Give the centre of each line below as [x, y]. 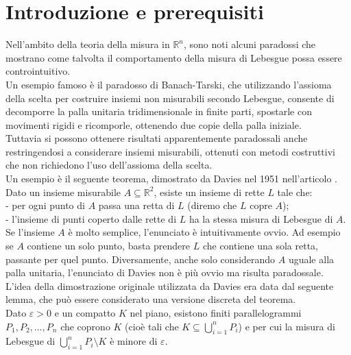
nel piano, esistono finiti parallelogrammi [216, 313]
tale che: [295, 192]
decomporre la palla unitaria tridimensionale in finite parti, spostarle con [159, 111]
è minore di [134, 341]
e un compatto [85, 313]
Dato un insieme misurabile [63, 192]
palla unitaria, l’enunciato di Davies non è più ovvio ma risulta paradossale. [165, 272]
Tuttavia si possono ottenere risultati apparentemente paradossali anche [157, 138]
